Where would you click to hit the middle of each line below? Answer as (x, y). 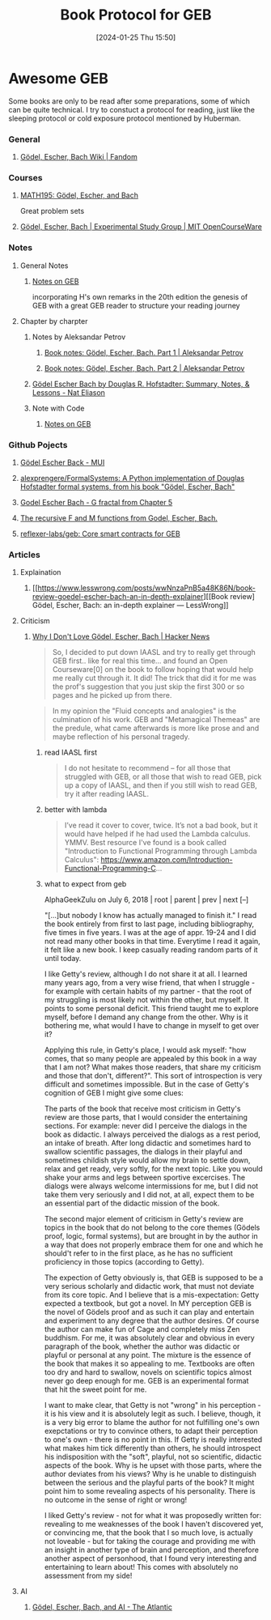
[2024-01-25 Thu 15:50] (136, 37)
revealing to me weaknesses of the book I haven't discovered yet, (154, 1524)
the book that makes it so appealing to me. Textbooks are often (149, 1364)
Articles (24, 555)
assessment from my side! (88, 1575)
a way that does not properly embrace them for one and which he (154, 1245)
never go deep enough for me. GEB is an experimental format (146, 1381)
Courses (25, 177)
